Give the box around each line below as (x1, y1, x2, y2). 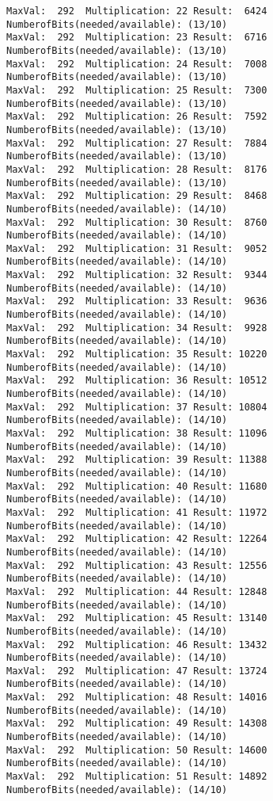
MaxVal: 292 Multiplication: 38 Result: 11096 (6, 428, 267, 439)
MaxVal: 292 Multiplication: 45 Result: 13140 (6, 612, 267, 624)
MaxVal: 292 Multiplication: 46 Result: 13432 (6, 639, 267, 650)
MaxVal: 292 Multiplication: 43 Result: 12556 (6, 559, 267, 571)
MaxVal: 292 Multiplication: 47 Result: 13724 (6, 665, 267, 677)
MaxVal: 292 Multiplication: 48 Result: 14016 (6, 692, 267, 704)
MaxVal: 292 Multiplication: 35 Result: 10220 (6, 349, 267, 360)
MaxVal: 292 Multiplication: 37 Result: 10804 (6, 401, 267, 413)
